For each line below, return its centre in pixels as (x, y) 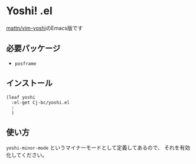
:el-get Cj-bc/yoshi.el (40, 102)
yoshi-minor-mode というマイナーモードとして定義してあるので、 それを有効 (98, 148)
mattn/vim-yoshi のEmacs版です (45, 28)
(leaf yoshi (21, 97)
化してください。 (27, 155)
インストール (30, 83)
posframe (25, 63)
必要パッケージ (33, 49)
